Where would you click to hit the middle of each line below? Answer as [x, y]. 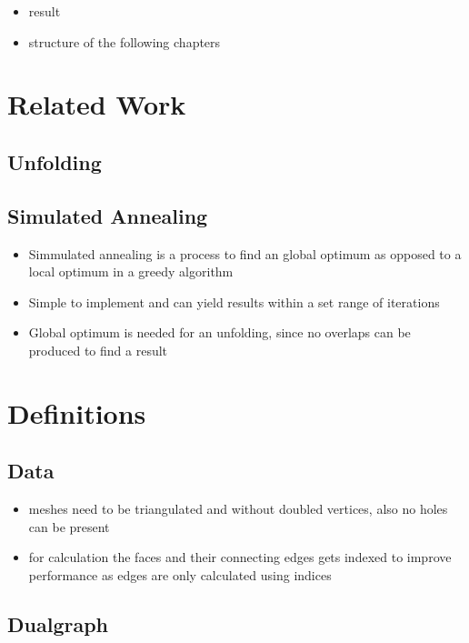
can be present [69, 526]
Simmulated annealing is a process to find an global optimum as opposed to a [245, 253]
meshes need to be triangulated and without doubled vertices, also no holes [238, 509]
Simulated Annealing [108, 215]
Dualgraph [58, 623]
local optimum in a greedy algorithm [131, 271]
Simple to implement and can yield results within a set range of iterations [234, 301]
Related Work [97, 104]
